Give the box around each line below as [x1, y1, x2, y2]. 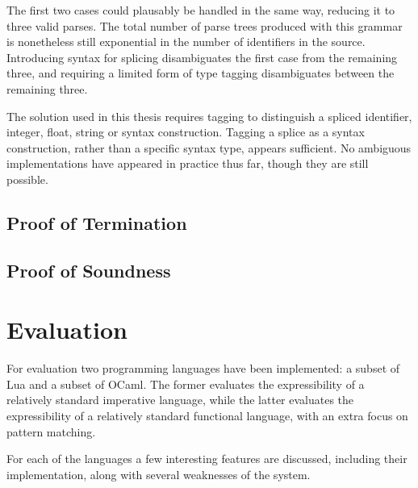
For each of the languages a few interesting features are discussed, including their [6, 450, 408, 467]
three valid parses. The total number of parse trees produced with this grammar [6, 17, 403, 34]
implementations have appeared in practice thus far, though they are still [6, 155, 369, 172]
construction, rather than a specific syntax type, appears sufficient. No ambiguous [6, 139, 412, 156]
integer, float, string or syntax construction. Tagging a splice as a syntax [6, 123, 365, 140]
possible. [6, 170, 48, 187]
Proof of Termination [6, 210, 187, 235]
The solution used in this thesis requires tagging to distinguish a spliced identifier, [6, 107, 412, 124]
